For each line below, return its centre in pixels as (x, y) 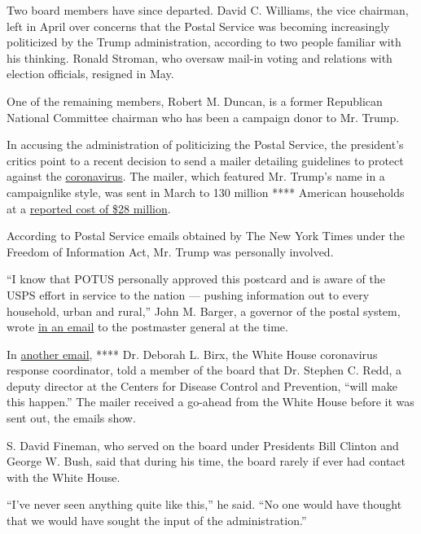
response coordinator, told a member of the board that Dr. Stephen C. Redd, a (204, 370)
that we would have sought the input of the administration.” (157, 521)
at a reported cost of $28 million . (89, 208)
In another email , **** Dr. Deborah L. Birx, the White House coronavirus (192, 354)
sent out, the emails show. (71, 418)
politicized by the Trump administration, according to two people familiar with (204, 42)
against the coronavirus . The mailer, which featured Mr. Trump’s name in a (196, 176)
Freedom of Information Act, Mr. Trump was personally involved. (170, 251)
